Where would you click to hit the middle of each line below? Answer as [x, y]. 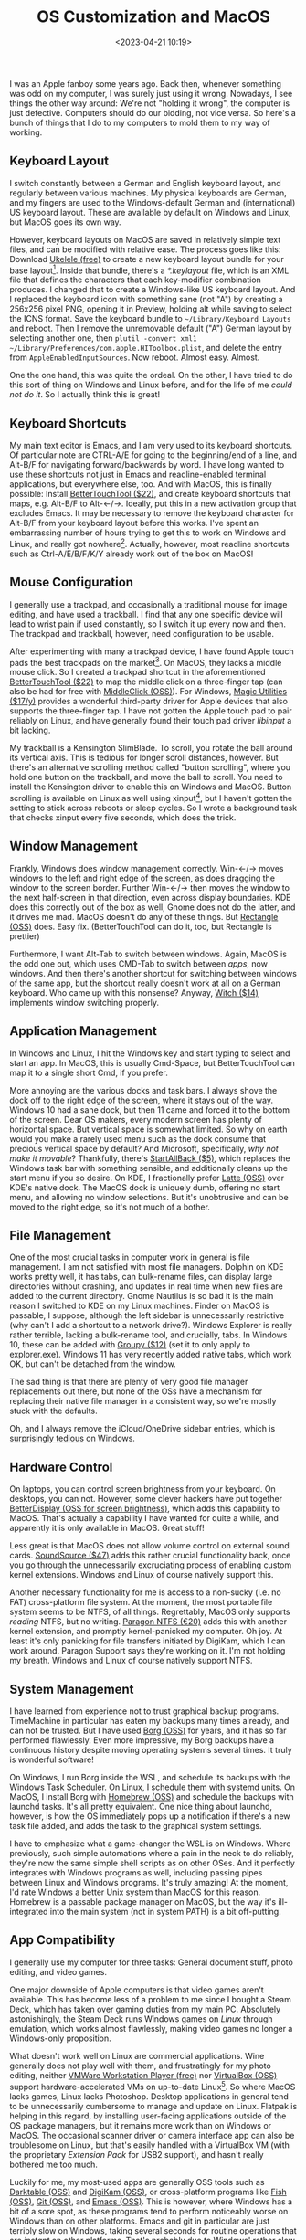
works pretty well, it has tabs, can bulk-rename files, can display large [141, 1277]
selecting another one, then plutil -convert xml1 [103, 338]
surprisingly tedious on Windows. [72, 1438]
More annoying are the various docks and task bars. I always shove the [143, 1090]
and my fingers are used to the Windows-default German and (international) [153, 202]
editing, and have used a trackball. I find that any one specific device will [146, 614]
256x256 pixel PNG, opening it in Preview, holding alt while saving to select [151, 309]
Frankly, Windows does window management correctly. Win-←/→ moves [147, 868]
